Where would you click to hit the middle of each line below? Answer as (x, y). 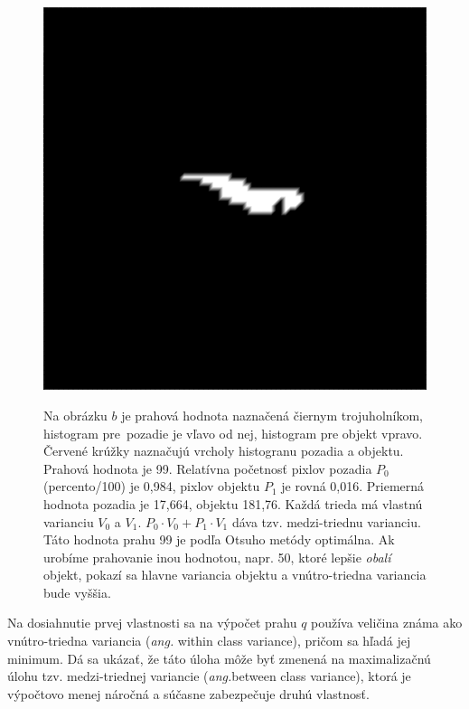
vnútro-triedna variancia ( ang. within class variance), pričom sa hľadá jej (209, 641)
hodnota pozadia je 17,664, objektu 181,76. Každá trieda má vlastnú (233, 503)
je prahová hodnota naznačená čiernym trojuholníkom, (272, 415)
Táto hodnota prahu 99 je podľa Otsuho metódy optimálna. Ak (219, 539)
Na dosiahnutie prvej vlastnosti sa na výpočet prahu (152, 623)
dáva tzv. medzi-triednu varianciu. (326, 521)
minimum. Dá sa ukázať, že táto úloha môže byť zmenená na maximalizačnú (219, 658)
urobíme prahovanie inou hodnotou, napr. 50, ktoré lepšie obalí (217, 557)
